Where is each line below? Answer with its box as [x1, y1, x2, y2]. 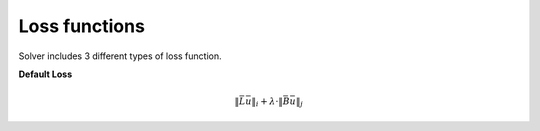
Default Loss [18, 68, 73, 80]
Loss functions [18, 15, 145, 37]
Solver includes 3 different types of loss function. [18, 50, 222, 62]
